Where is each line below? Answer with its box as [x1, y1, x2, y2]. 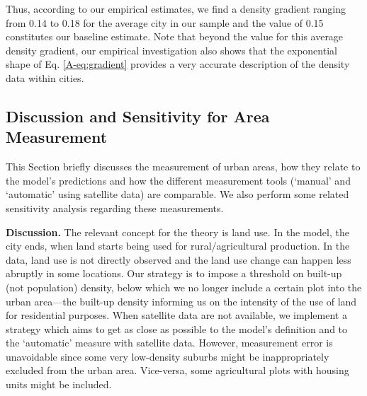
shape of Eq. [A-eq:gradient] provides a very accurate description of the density [6, 57, 350, 71]
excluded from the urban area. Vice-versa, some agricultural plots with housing [6, 363, 349, 378]
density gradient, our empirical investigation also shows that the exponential [6, 42, 337, 57]
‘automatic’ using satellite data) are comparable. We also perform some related [6, 187, 349, 202]
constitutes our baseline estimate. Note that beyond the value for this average [6, 29, 344, 44]
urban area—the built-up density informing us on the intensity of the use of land [6, 293, 357, 308]
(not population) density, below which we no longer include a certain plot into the [6, 279, 362, 294]
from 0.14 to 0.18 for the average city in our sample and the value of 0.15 [6, 15, 324, 30]
